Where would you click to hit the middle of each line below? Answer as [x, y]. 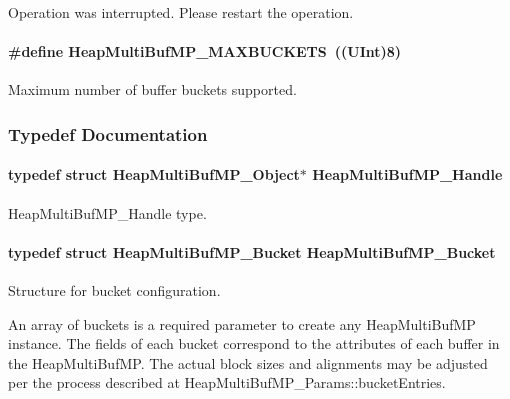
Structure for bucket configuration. [114, 290]
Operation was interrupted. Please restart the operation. [181, 12]
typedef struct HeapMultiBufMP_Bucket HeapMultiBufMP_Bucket [252, 251]
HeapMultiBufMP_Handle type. [107, 212]
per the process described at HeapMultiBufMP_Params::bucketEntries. [227, 382]
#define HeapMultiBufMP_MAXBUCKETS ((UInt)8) [205, 51]
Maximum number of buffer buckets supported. [152, 89]
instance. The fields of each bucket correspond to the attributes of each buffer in [254, 343]
